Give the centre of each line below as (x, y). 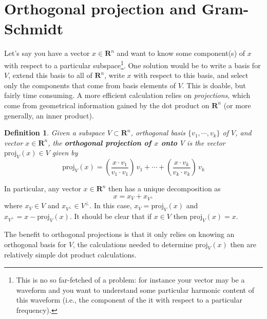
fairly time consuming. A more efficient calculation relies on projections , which (127, 95)
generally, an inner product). (49, 115)
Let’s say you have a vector (47, 53)
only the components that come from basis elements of (90, 85)
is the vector (206, 142)
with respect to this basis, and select (191, 75)
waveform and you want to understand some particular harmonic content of (135, 290)
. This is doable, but (214, 85)
